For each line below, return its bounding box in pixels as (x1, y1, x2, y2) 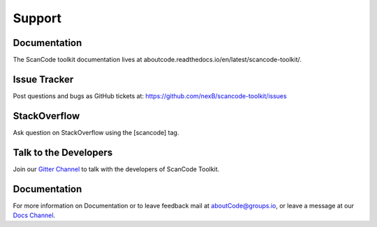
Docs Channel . (13, 211, 56, 219)
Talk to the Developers (13, 146, 113, 158)
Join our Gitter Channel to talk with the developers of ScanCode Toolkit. (13, 164, 220, 173)
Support (13, 10, 62, 26)
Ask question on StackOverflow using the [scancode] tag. (13, 128, 179, 136)
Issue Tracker (13, 73, 74, 85)
